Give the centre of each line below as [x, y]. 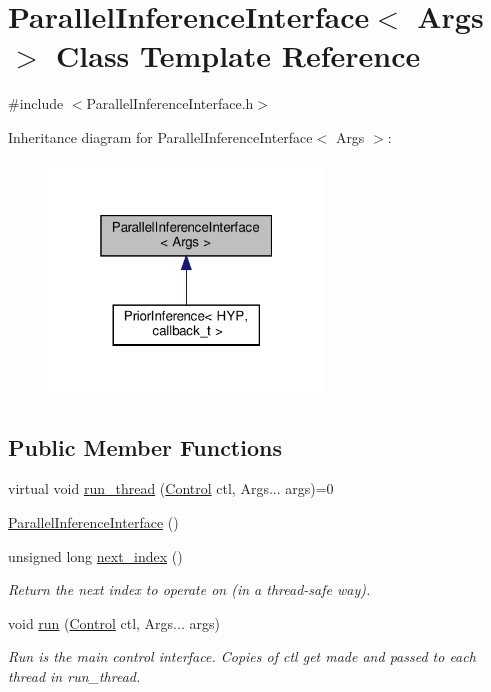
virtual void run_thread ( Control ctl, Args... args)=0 [171, 488]
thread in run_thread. [74, 675]
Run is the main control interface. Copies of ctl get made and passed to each [242, 656]
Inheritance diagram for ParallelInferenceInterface [160, 136]
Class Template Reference [238, 55]
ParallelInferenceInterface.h [170, 103]
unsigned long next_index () [95, 555]
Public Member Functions [145, 446]
